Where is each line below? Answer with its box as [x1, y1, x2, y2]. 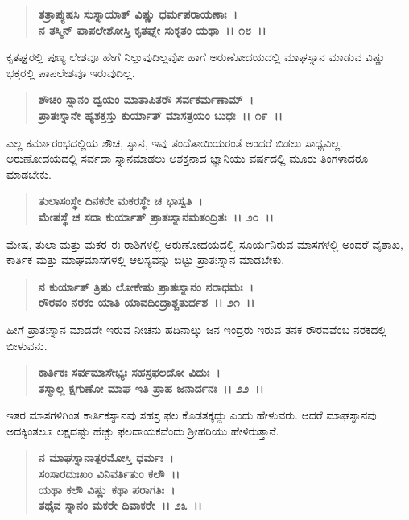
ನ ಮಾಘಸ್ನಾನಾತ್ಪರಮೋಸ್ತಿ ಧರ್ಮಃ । [38, 449, 174, 466]
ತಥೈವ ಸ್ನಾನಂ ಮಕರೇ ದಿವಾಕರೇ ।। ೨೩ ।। [38, 497, 202, 514]
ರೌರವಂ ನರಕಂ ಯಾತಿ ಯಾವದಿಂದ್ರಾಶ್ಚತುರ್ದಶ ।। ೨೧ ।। [38, 294, 255, 311]
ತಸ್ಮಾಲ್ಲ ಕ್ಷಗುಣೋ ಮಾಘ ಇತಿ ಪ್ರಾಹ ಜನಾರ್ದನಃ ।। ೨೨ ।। [38, 379, 264, 396]
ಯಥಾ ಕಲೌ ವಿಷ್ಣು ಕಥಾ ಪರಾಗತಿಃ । [38, 481, 176, 497]
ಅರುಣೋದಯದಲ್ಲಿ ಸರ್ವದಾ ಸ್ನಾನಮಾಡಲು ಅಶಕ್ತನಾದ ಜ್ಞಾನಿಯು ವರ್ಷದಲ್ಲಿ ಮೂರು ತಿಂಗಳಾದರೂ [6, 150, 369, 167]
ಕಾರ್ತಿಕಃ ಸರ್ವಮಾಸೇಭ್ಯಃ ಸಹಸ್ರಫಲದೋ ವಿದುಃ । [38, 364, 221, 381]
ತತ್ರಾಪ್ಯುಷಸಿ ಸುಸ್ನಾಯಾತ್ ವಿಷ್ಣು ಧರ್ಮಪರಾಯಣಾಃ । [38, 6, 238, 22]
